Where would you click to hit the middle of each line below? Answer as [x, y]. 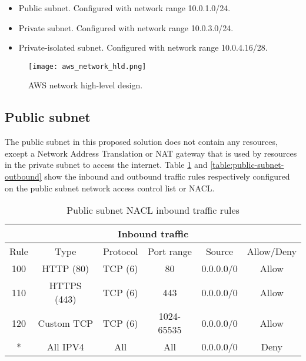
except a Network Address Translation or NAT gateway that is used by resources [151, 153]
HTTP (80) [66, 269]
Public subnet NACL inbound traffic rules [153, 210]
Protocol [120, 251]
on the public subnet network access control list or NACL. [110, 188]
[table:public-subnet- [247, 165]
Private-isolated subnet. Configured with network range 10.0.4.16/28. [143, 47]
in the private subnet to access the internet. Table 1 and [106, 165]
